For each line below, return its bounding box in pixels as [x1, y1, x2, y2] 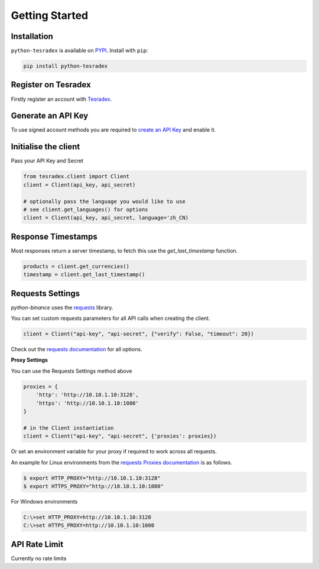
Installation [11, 31, 53, 41]
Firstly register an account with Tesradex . [11, 95, 112, 103]
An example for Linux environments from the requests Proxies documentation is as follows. [11, 459, 233, 466]
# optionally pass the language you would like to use [23, 198, 185, 205]
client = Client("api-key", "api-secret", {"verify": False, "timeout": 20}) [23, 331, 254, 338]
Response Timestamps [11, 231, 97, 241]
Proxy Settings [11, 357, 48, 364]
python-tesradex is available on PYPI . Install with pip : [11, 47, 148, 54]
